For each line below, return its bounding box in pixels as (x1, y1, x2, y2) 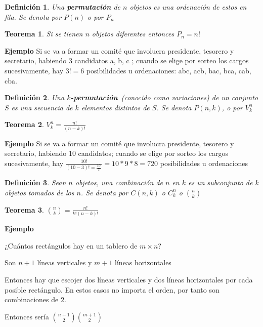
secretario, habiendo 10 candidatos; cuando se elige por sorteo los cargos (5, 148, 229, 158)
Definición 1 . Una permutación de (5, 2, 121, 12)
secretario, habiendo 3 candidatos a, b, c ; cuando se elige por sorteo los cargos (5, 55, 249, 66)
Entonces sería (5, 311, 49, 321)
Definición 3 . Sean (5, 177, 66, 188)
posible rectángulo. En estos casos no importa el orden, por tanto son (5, 284, 220, 295)
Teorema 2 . (5, 119, 44, 130)
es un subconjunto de (188, 177, 253, 188)
